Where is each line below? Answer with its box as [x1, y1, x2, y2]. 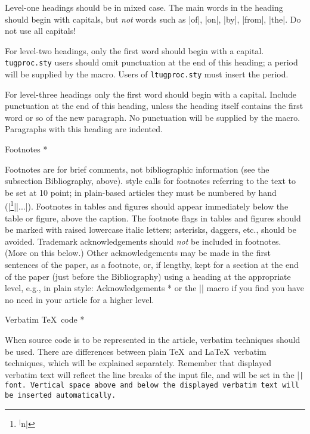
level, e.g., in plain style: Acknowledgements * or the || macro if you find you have [5, 282, 304, 294]
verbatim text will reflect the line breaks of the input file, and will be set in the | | [5, 368, 304, 380]
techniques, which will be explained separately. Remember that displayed [5, 357, 271, 369]
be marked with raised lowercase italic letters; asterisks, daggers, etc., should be [5, 223, 296, 236]
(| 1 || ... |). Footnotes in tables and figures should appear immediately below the [5, 198, 289, 213]
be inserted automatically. [5, 391, 116, 400]
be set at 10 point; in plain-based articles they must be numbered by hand [5, 186, 277, 198]
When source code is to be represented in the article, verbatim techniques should [5, 333, 300, 346]
